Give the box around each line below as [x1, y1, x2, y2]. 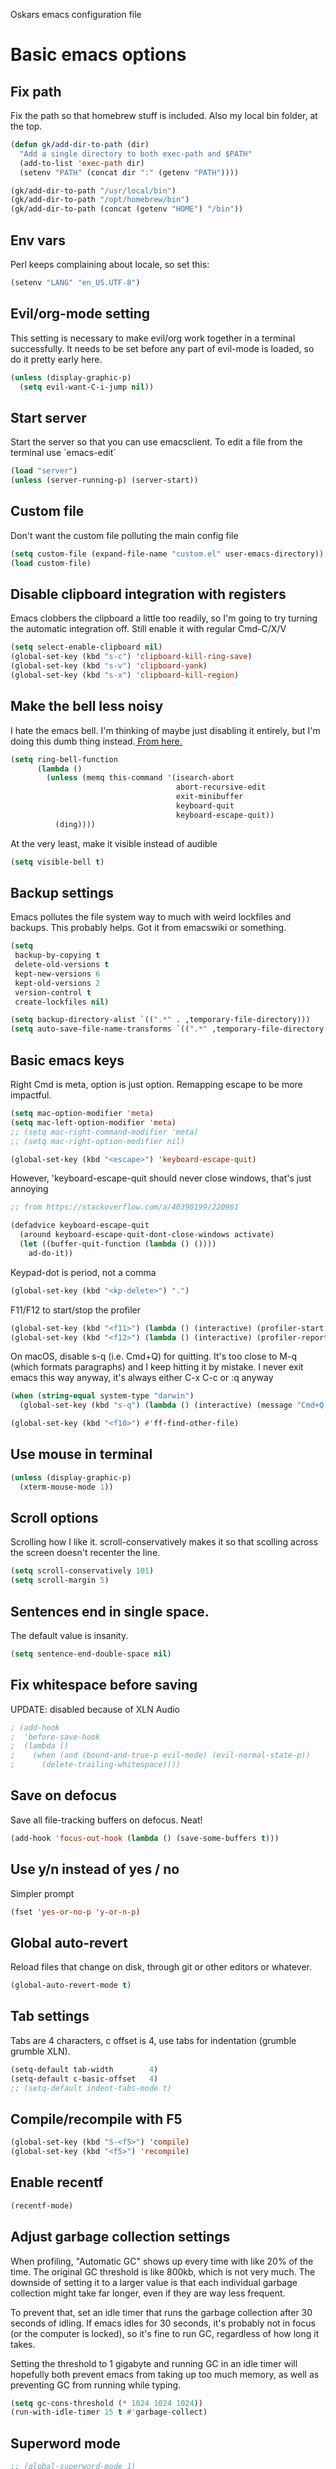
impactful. [10, 1089, 52, 1101]
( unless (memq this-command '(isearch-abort [46, 773, 235, 783]
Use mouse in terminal [10, 1446, 153, 1463]
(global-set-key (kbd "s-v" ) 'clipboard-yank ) [10, 661, 208, 671]
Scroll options [10, 1509, 99, 1526]
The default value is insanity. [10, 1629, 129, 1641]
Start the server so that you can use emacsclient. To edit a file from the [10, 436, 303, 448]
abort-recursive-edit [175, 782, 267, 793]
